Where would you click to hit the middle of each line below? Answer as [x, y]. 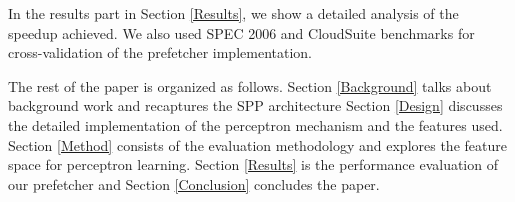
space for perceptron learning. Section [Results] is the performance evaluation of [253, 164]
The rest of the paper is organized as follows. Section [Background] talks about [250, 85]
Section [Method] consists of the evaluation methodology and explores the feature [257, 144]
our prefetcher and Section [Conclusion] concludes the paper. [194, 183]
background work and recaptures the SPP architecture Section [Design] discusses [255, 105]
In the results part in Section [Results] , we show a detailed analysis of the [233, 13]
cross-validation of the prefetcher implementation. [160, 52]
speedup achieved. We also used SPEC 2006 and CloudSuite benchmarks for [241, 32]
